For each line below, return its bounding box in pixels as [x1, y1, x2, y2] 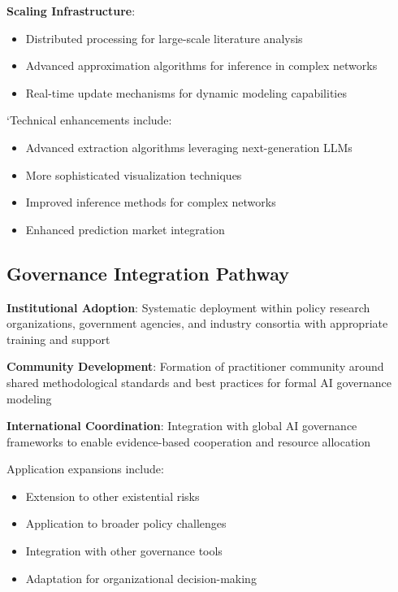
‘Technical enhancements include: [6, 111, 172, 128]
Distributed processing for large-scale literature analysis [25, 29, 303, 46]
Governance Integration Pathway [6, 260, 289, 285]
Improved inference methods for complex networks [25, 194, 276, 211]
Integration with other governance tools [25, 542, 223, 559]
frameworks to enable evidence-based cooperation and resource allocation [6, 433, 371, 450]
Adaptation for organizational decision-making [25, 569, 257, 586]
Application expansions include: [6, 460, 164, 477]
